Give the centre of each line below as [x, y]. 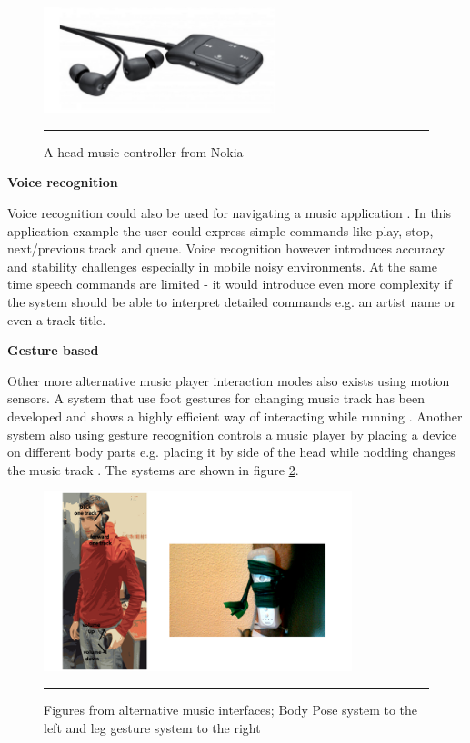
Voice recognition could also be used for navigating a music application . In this [230, 213]
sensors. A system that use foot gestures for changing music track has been [216, 398]
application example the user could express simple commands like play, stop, [220, 230]
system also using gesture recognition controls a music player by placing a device [232, 434]
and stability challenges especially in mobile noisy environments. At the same [222, 266]
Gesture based [53, 350]
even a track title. [57, 319]
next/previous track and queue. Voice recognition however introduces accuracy [226, 248]
